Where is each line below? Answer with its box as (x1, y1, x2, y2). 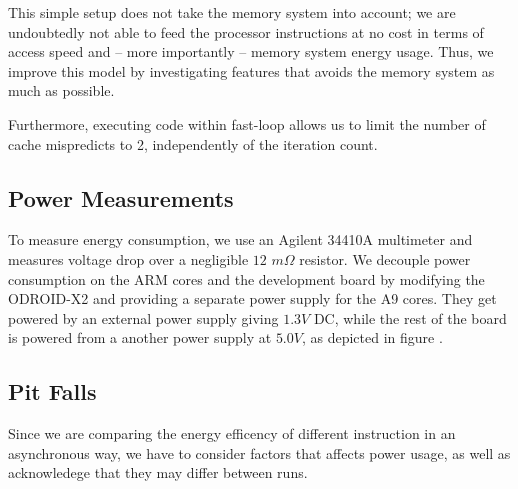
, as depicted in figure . (301, 327, 443, 348)
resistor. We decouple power (299, 248, 471, 269)
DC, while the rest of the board (313, 307, 507, 328)
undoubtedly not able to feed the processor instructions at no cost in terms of (8, 21, 484, 42)
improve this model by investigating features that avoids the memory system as (8, 60, 495, 81)
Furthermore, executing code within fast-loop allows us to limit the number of (8, 113, 486, 134)
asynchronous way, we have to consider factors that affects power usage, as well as (8, 442, 511, 463)
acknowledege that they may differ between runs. (8, 462, 308, 483)
